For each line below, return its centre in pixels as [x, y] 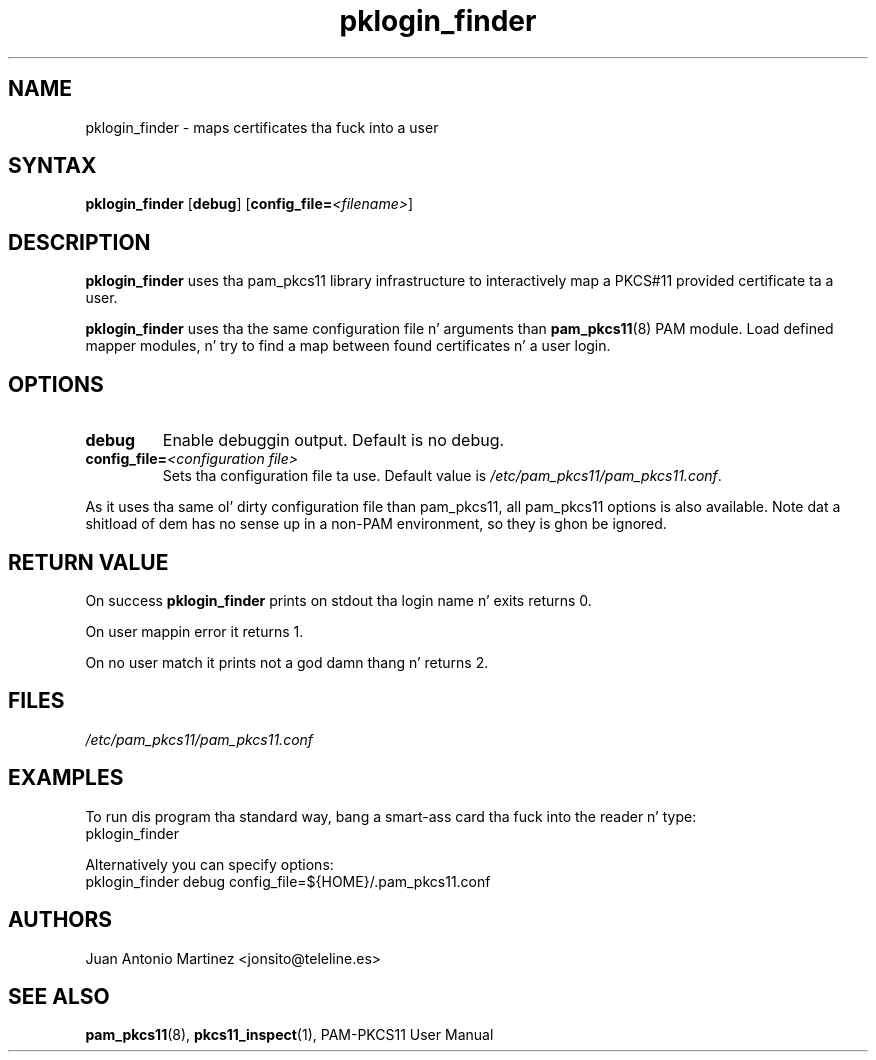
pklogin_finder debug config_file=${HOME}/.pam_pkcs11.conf [288, 881]
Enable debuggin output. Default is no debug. [333, 440]
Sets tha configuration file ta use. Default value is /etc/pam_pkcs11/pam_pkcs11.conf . [442, 476]
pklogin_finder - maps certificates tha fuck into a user [262, 127]
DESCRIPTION [79, 242]
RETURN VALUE [88, 562]
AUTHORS [60, 920]
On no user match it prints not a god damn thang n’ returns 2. [287, 662]
